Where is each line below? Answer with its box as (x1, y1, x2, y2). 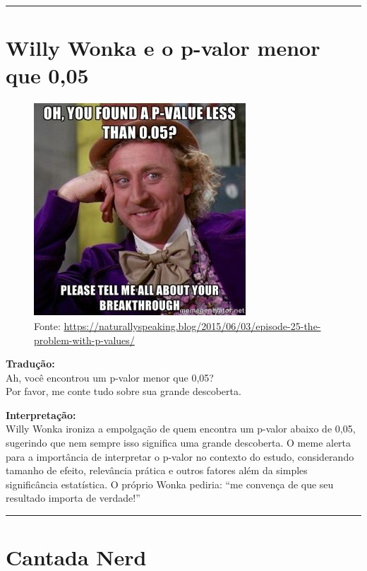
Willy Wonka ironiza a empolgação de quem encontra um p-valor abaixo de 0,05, (6, 421, 356, 436)
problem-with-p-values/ (34, 332, 135, 347)
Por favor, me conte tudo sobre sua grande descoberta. (6, 384, 241, 399)
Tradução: (6, 356, 55, 371)
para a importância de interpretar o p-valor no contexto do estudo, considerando (6, 449, 354, 464)
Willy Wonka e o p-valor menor (6, 33, 320, 62)
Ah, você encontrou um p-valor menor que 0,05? (6, 370, 214, 384)
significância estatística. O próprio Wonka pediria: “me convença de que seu (6, 476, 334, 491)
